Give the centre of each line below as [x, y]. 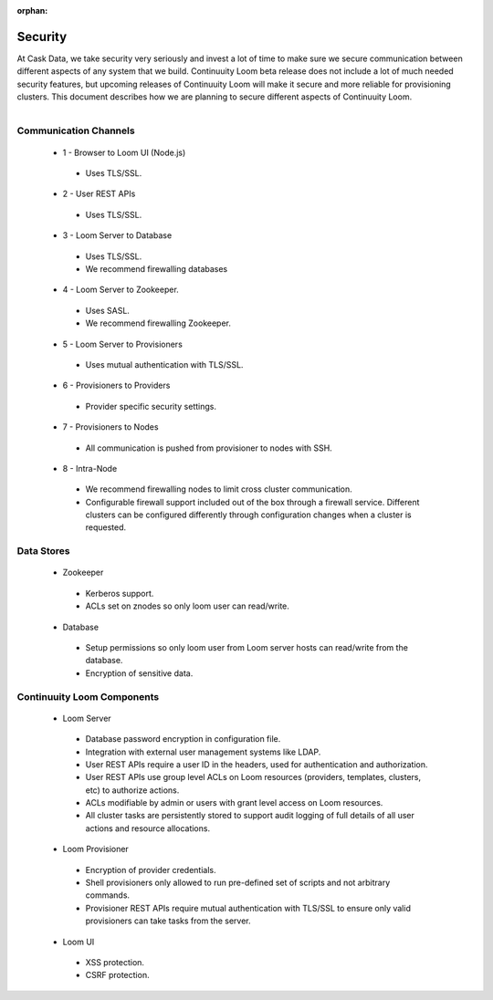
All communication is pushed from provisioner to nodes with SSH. [209, 448]
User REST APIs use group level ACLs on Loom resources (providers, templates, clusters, [253, 777]
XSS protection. [115, 962]
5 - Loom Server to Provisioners [122, 344]
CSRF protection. [117, 975]
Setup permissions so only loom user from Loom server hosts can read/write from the [246, 647]
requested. [106, 527]
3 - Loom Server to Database [117, 235]
